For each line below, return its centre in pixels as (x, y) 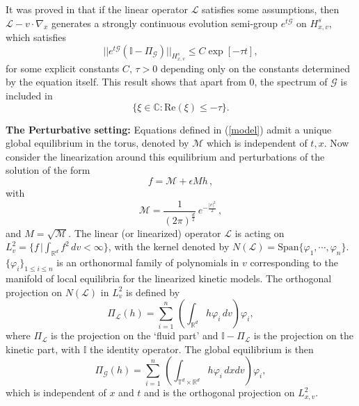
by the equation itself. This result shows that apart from (126, 82)
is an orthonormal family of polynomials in (148, 262)
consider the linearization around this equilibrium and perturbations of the (165, 156)
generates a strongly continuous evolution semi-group (165, 23)
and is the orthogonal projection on (220, 392)
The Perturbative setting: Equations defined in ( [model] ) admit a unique (169, 129)
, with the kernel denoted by (169, 246)
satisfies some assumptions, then (271, 9)
